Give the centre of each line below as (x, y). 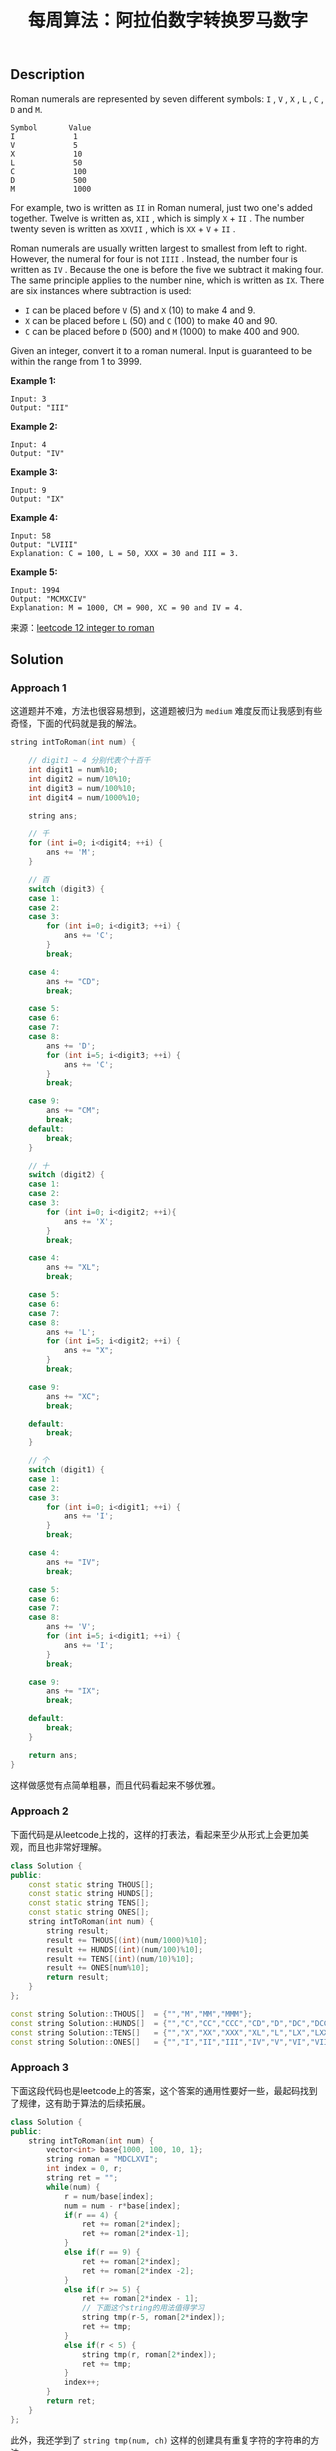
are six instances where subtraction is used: (101, 290)
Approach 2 (39, 1811)
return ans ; (53, 1755)
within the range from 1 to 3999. (76, 361)
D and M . (26, 109)
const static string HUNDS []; (91, 1894)
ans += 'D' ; (71, 1046)
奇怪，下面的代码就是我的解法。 (76, 723)
